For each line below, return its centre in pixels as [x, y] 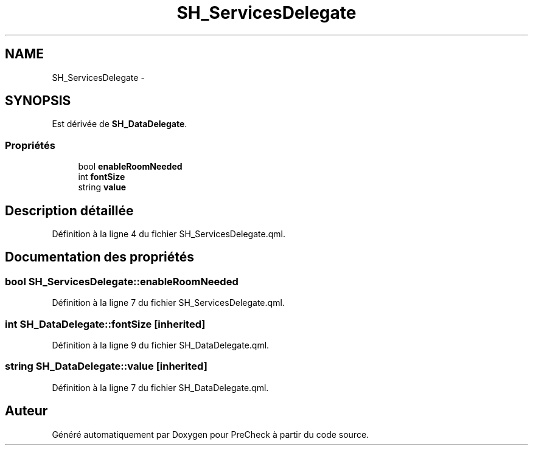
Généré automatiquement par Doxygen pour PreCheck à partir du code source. [211, 434]
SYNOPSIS [38, 101]
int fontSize [102, 177]
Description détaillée [69, 210]
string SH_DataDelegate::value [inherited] [106, 366]
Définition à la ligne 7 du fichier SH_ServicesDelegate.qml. [168, 303]
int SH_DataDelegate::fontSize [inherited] [105, 324]
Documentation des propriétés [99, 257]
